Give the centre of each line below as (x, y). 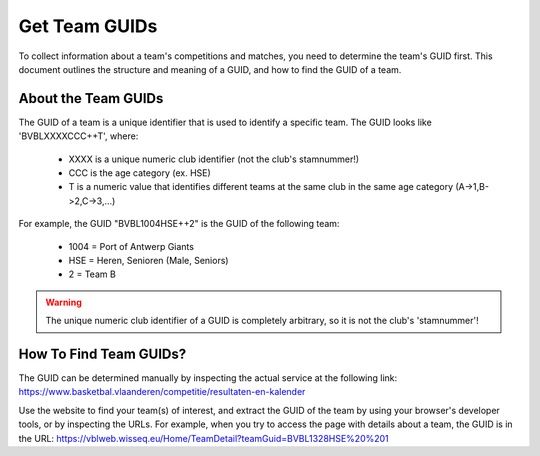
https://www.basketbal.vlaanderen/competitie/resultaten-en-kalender (162, 392)
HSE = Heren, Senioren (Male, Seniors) (148, 260)
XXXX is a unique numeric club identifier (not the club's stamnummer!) (214, 159)
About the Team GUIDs (91, 98)
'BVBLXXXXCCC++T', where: (78, 136)
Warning (63, 302)
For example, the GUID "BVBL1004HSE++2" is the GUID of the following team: (179, 224)
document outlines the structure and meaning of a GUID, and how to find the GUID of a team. (210, 69)
